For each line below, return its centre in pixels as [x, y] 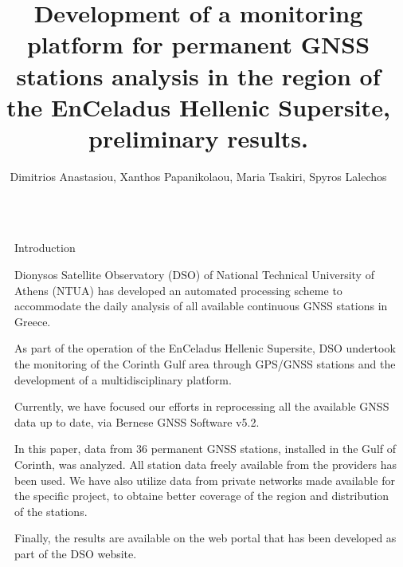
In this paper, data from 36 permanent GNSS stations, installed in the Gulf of [205, 449]
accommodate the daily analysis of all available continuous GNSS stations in [201, 306]
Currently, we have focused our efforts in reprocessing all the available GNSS [202, 406]
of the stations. [51, 511]
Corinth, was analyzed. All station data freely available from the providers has [206, 464]
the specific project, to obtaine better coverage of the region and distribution [202, 496]
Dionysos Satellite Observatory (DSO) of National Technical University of [194, 275]
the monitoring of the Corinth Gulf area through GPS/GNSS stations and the [205, 364]
